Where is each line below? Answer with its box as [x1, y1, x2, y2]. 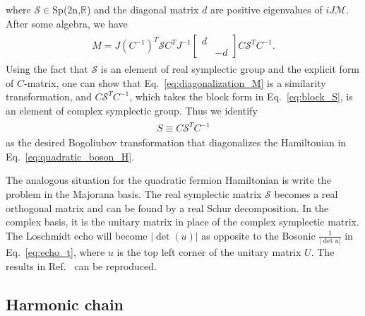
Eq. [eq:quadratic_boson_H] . [6, 148, 134, 163]
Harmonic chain [6, 293, 124, 315]
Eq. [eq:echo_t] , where [6, 245, 105, 259]
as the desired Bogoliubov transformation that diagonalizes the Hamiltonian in [6, 135, 347, 150]
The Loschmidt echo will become [6, 228, 148, 242]
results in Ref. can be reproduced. [6, 258, 157, 273]
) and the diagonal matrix [86, 2, 199, 16]
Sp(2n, [52, 2, 81, 16]
